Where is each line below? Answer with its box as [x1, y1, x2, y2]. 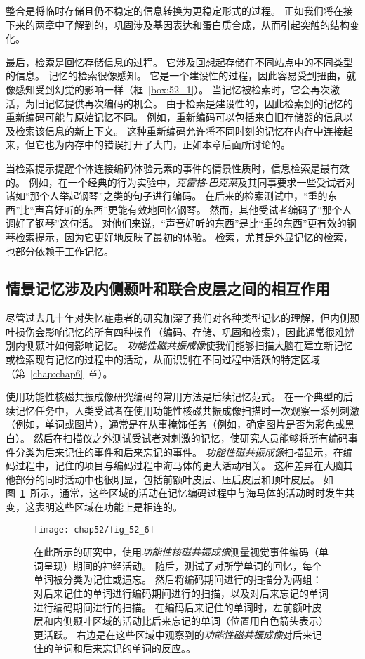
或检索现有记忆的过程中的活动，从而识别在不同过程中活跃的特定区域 [6, 352, 320, 367]
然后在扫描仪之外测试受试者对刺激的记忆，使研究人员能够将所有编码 [33, 431, 348, 445]
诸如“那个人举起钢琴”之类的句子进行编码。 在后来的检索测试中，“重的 [6, 188, 328, 203]
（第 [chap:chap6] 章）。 [6, 365, 113, 380]
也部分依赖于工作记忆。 [6, 243, 114, 258]
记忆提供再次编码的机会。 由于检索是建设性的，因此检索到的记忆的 [44, 96, 353, 110]
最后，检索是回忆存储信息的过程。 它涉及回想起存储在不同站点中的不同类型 [6, 54, 353, 69]
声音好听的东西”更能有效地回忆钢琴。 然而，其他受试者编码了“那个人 [34, 202, 352, 216]
